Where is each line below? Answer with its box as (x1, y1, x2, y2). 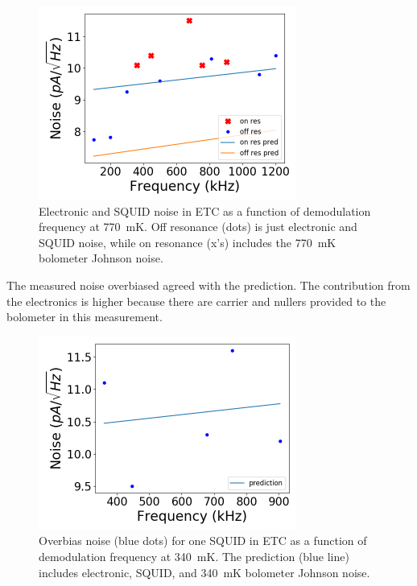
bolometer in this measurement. (6, 308, 163, 325)
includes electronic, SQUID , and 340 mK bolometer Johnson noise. (39, 563, 370, 580)
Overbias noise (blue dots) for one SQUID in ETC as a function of (39, 532, 367, 549)
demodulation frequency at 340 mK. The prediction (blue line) (39, 547, 349, 564)
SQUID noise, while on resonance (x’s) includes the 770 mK (39, 233, 336, 250)
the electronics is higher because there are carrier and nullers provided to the (6, 292, 386, 309)
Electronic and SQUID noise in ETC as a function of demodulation (39, 202, 371, 219)
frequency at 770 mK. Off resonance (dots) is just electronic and (39, 218, 357, 235)
